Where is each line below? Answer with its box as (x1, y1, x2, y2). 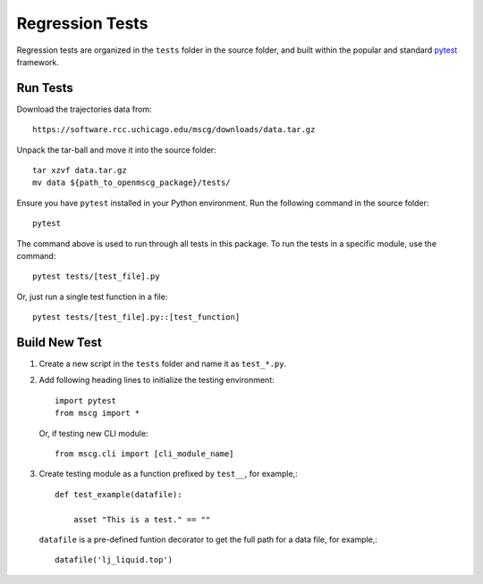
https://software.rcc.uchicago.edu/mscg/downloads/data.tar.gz (32, 125, 316, 135)
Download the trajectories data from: (16, 104, 152, 114)
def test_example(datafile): (55, 489, 182, 499)
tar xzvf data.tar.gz (32, 165, 127, 176)
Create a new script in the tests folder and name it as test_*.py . (38, 358, 286, 370)
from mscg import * (55, 408, 140, 419)
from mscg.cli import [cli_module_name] (55, 449, 234, 459)
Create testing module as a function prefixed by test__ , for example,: (38, 469, 299, 480)
